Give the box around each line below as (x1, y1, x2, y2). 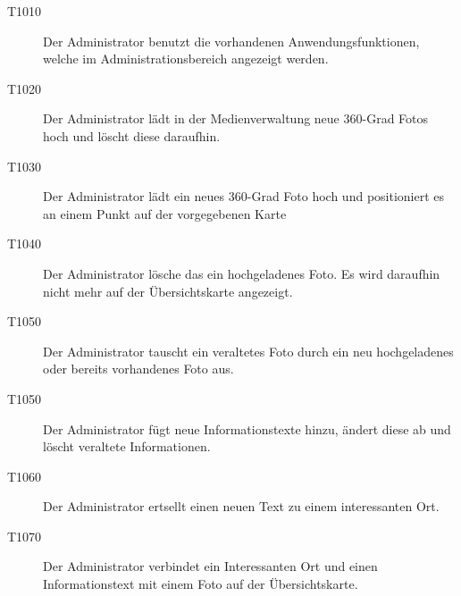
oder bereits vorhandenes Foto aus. (43, 359, 234, 378)
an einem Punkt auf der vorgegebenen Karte (43, 204, 287, 222)
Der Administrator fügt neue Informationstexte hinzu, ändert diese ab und (43, 419, 451, 438)
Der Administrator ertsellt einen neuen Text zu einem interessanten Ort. (43, 497, 440, 516)
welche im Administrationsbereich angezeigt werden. (43, 49, 329, 68)
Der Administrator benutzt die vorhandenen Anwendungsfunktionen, (43, 31, 420, 50)
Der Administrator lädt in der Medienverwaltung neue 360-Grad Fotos (43, 109, 429, 128)
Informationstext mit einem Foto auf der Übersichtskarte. (43, 575, 358, 593)
